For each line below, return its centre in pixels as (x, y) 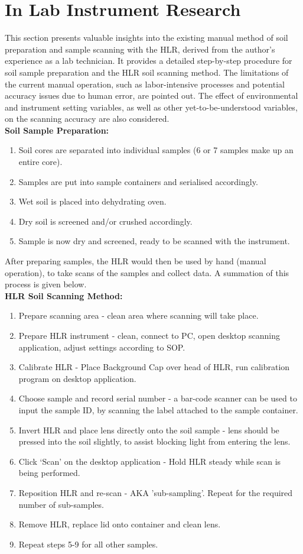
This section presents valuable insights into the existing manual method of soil (146, 38)
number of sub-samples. (61, 504)
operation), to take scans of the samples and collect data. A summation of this (147, 272)
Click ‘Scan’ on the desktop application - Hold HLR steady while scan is (150, 461)
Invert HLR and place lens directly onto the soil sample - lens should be (149, 430)
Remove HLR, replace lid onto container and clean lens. (120, 524)
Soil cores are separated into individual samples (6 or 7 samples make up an (156, 150)
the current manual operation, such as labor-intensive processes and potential (145, 84)
